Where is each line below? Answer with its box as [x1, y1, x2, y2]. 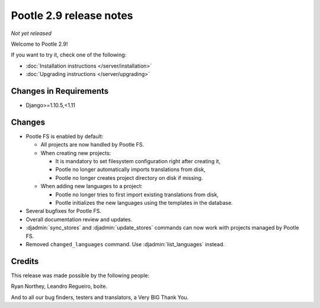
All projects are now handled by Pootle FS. [40, 141, 145, 148]
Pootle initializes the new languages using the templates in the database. [55, 199, 233, 207]
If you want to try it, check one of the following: [11, 51, 127, 59]
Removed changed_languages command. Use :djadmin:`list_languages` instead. [25, 241, 225, 247]
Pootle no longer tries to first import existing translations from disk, [55, 190, 219, 198]
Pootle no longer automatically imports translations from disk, [55, 166, 206, 173]
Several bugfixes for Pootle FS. [25, 208, 102, 215]
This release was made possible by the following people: [11, 272, 149, 279]
